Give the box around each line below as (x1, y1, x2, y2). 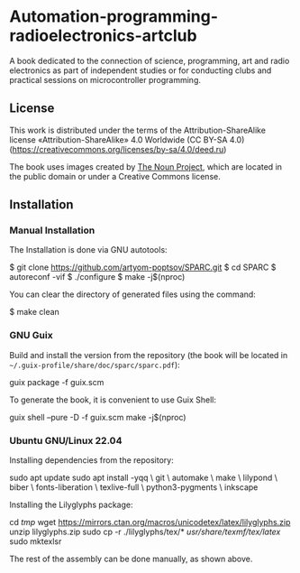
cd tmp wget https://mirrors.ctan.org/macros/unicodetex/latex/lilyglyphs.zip (9, 517, 291, 528)
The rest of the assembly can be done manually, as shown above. (9, 553, 253, 565)
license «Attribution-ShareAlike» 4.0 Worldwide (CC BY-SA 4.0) (9, 134, 245, 145)
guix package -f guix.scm (9, 376, 105, 387)
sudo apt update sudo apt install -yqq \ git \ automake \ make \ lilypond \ (9, 472, 277, 484)
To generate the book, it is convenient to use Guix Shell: (9, 394, 217, 405)
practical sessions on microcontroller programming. (9, 74, 201, 85)
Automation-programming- (9, 6, 219, 27)
